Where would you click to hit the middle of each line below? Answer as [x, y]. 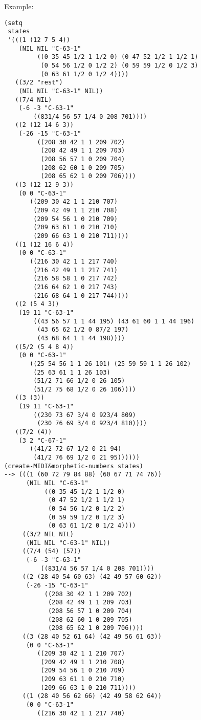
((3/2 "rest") [39, 83]
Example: [19, 6]
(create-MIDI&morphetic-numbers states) [74, 466]
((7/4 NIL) [33, 100]
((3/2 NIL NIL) [48, 534]
